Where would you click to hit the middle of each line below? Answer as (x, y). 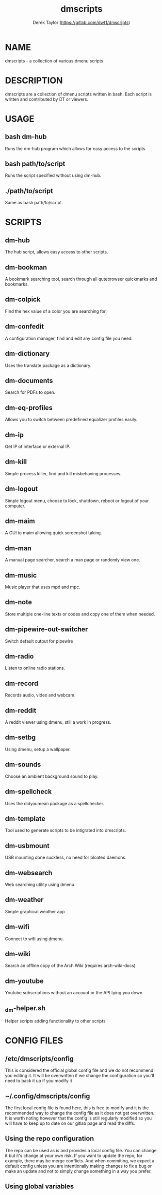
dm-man (18, 548)
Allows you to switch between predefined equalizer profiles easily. (71, 420)
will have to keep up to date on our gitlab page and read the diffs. (70, 1123)
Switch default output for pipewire (39, 641)
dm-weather (24, 900)
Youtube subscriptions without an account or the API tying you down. (74, 993)
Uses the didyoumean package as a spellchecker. (55, 803)
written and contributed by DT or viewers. (47, 99)
